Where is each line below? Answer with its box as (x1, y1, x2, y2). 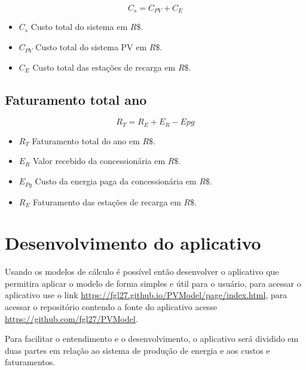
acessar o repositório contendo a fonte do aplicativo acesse (5, 301, 218, 313)
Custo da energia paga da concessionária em (35, 175, 197, 187)
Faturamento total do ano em (32, 134, 140, 147)
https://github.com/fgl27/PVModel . (5, 312, 138, 324)
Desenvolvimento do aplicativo (5, 231, 261, 255)
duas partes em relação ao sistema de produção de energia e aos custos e (5, 344, 270, 356)
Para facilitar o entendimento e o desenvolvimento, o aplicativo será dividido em (5, 332, 299, 345)
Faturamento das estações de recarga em (33, 195, 181, 208)
